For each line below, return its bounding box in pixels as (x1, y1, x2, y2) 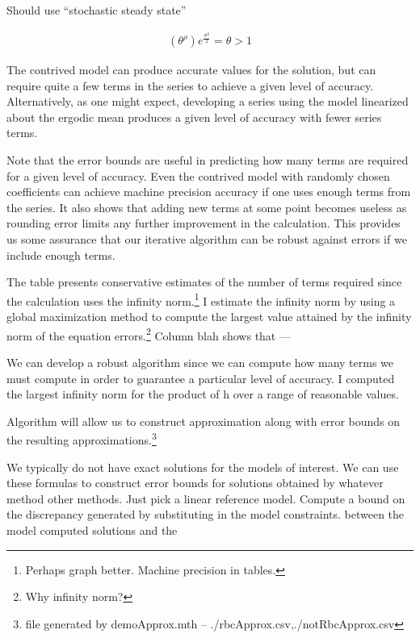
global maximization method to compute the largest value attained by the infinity (6, 308, 412, 325)
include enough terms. (6, 246, 115, 263)
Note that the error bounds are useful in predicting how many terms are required (6, 152, 409, 169)
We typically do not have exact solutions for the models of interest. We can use (6, 458, 399, 475)
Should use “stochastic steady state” (6, 2, 187, 18)
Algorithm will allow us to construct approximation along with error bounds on (6, 412, 401, 429)
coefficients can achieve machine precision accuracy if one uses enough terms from (6, 183, 411, 200)
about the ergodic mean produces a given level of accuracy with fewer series (6, 108, 382, 125)
